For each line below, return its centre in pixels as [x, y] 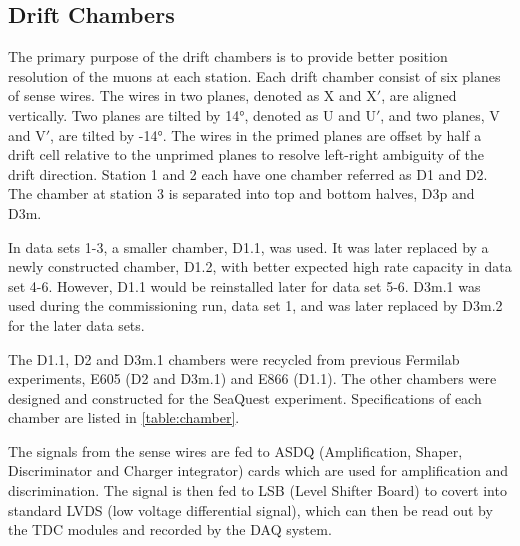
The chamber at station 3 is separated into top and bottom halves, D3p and [241, 193]
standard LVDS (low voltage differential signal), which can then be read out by [250, 509]
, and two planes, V [440, 114]
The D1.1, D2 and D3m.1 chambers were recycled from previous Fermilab [234, 358]
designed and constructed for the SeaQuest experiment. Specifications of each [245, 397]
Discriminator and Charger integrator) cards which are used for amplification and [258, 470]
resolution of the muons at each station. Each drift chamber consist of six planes [254, 75]
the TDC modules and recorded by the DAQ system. [170, 529]
